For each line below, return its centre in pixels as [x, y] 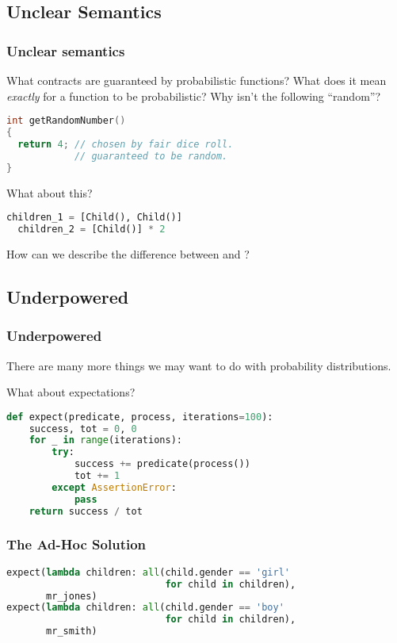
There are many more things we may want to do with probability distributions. [199, 365]
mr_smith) [72, 632]
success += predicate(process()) [162, 464]
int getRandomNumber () [66, 121]
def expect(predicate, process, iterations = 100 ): [140, 417]
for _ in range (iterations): [105, 440]
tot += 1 [97, 476]
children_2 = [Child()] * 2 [92, 230]
